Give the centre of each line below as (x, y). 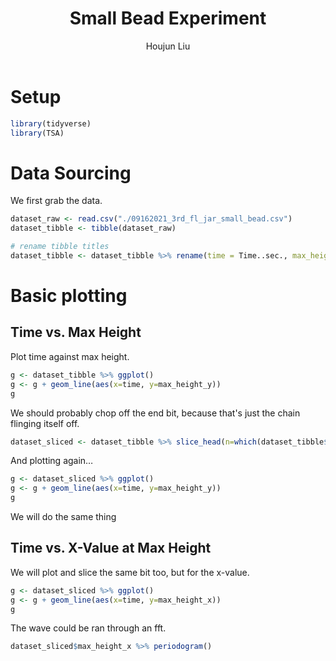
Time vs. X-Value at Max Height (111, 548)
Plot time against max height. (70, 356)
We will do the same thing (63, 516)
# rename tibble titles (60, 247)
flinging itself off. (45, 423)
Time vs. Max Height (76, 332)
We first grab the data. (56, 201)
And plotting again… (52, 461)
